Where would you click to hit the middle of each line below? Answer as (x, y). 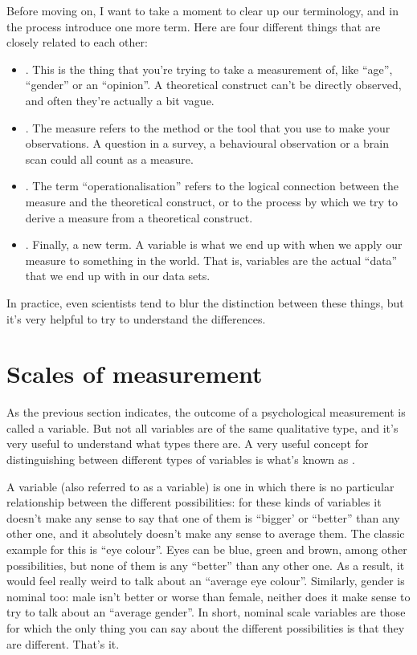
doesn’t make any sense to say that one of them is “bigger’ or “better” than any (203, 517)
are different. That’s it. (63, 643)
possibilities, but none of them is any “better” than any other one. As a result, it (206, 565)
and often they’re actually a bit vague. (120, 100)
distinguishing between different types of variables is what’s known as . (181, 459)
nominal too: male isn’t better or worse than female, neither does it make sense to (208, 596)
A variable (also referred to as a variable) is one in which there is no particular (200, 486)
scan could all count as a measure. (109, 159)
